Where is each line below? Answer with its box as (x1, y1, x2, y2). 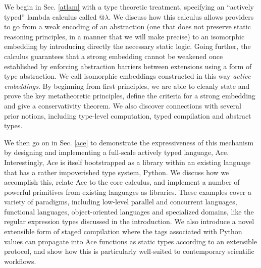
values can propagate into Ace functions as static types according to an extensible (4, 236, 257, 246)
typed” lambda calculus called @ (4, 11, 105, 22)
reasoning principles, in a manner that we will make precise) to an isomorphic (4, 31, 245, 41)
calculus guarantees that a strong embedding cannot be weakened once (4, 50, 223, 61)
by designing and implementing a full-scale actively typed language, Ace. (4, 147, 229, 157)
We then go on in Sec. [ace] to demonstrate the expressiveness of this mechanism (4, 137, 254, 147)
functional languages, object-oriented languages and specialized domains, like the (4, 206, 254, 217)
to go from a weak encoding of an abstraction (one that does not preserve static (4, 21, 251, 32)
